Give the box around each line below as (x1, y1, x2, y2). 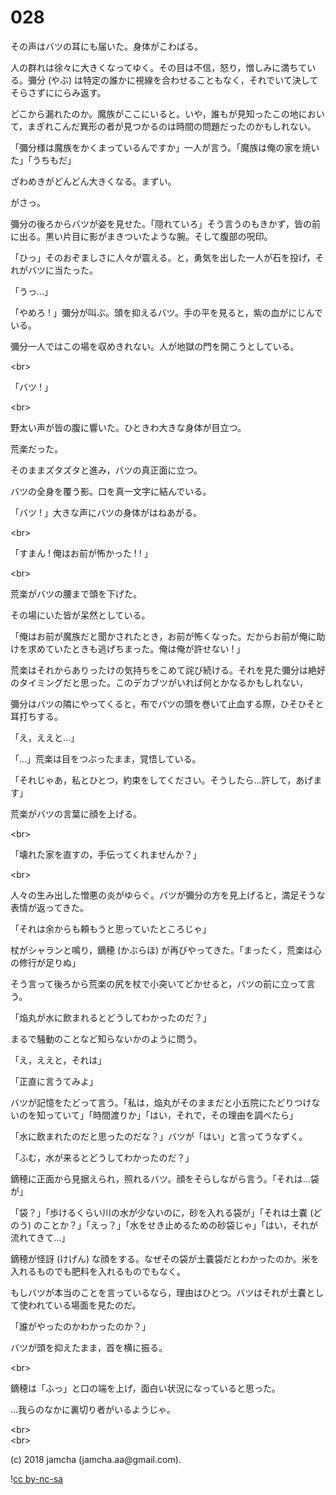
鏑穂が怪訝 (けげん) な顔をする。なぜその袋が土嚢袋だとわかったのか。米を (10, 1252, 320, 1265)
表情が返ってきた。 (10, 901, 89, 913)
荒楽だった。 (10, 442, 63, 455)
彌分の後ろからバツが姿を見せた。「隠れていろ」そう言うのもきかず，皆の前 (10, 217, 321, 230)
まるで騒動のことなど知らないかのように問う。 (10, 1032, 203, 1045)
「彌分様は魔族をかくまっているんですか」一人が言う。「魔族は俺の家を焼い (10, 141, 320, 153)
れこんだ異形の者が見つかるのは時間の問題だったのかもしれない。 (44, 120, 317, 132)
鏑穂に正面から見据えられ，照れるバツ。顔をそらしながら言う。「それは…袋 (10, 1172, 320, 1185)
